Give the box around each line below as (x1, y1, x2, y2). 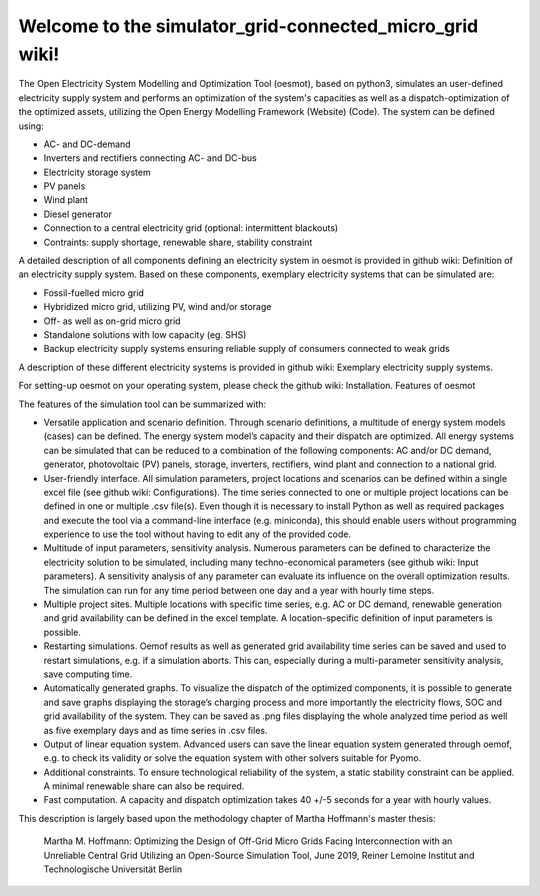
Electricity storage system (43, 166, 151, 178)
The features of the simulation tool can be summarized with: (18, 398, 267, 410)
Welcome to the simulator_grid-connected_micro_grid (18, 15, 479, 37)
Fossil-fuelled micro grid (43, 286, 145, 299)
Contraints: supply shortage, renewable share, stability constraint (43, 236, 313, 248)
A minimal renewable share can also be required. (43, 780, 245, 792)
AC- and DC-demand (43, 138, 131, 150)
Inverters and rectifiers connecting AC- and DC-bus (43, 152, 257, 164)
